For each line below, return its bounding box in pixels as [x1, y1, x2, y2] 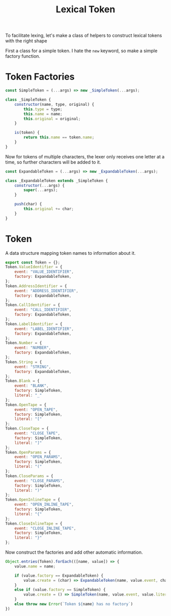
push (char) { [14, 202, 42, 207]
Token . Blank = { [5, 378, 40, 384]
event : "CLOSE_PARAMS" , [14, 478, 65, 483]
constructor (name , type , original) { [14, 102, 95, 107]
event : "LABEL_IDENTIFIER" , [14, 326, 74, 331]
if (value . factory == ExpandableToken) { [14, 573, 103, 578]
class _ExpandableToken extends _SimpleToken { [5, 178, 108, 183]
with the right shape [5, 38, 47, 44]
